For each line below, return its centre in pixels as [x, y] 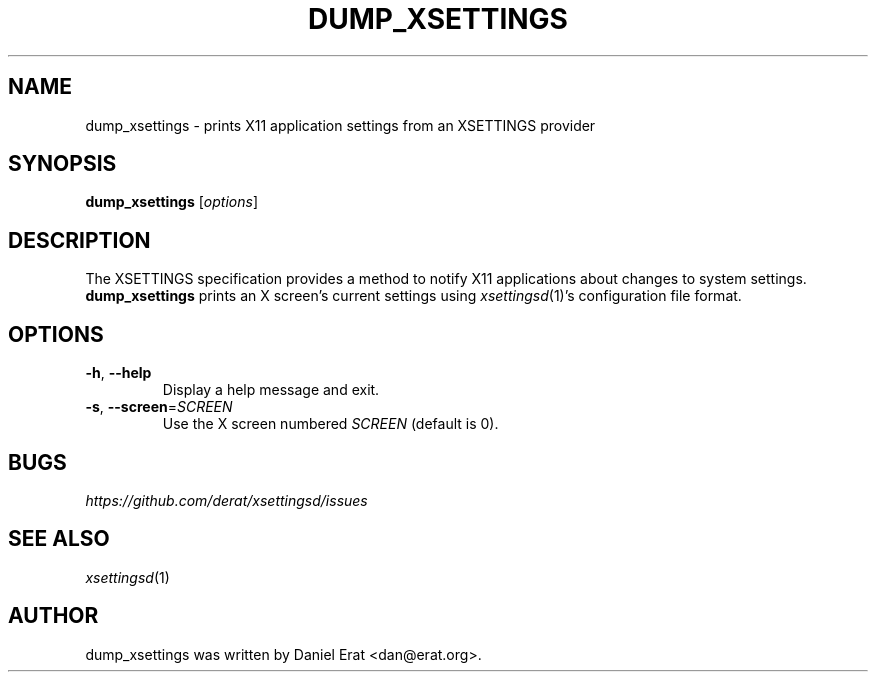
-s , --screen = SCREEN [159, 407]
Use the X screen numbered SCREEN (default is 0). [330, 424]
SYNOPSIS [62, 164]
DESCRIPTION [79, 240]
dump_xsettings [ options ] [172, 202]
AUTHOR [53, 616]
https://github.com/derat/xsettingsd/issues [226, 500]
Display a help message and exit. [271, 390]
